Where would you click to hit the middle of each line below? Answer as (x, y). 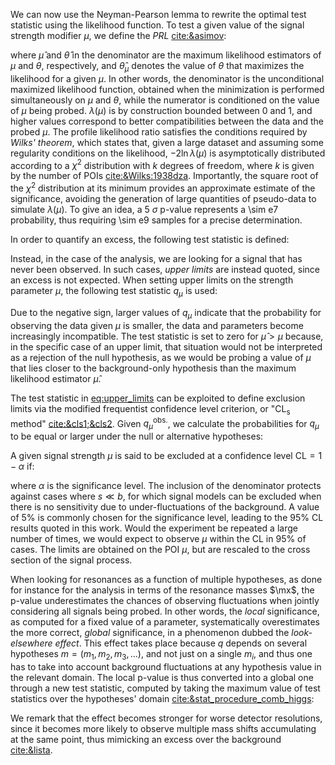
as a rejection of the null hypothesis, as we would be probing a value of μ (161, 357)
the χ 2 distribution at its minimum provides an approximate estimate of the (163, 187)
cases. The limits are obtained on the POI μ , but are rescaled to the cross (160, 549)
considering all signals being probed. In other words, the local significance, (165, 611)
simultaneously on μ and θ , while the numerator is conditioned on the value (165, 100)
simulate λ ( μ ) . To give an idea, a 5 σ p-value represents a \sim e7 (144, 210)
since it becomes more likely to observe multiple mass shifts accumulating (163, 728)
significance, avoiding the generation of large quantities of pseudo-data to (163, 199)
